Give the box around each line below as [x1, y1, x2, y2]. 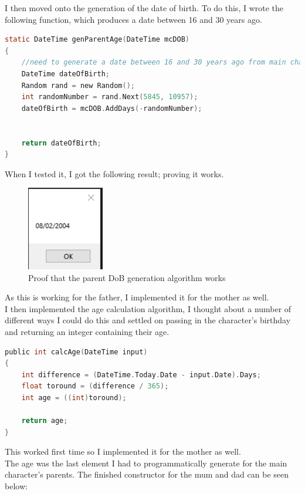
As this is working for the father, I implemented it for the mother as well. [5, 291, 269, 303]
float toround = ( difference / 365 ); [21, 382, 169, 391]
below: [5, 480, 28, 492]
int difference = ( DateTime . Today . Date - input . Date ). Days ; [21, 370, 261, 379]
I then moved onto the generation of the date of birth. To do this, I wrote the [5, 2, 284, 13]
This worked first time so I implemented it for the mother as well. [5, 445, 241, 458]
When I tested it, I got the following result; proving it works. [5, 167, 224, 180]
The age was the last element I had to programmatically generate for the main [5, 456, 287, 469]
